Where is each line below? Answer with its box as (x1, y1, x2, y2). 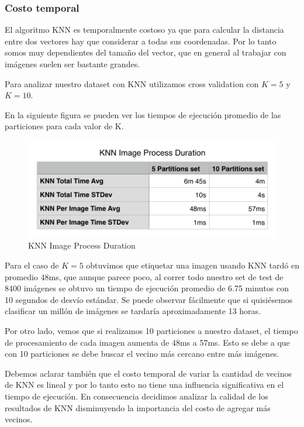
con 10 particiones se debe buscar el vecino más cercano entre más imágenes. (5, 347, 279, 360)
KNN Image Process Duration (28, 239, 136, 252)
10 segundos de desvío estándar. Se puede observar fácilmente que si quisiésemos (5, 293, 293, 305)
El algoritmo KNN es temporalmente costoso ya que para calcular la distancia (5, 23, 284, 36)
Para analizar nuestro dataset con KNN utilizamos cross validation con (5, 77, 259, 89)
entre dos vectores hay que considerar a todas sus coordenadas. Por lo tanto (5, 35, 277, 47)
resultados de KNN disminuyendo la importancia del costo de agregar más (5, 401, 271, 414)
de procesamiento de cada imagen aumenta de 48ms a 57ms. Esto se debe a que (5, 336, 290, 348)
